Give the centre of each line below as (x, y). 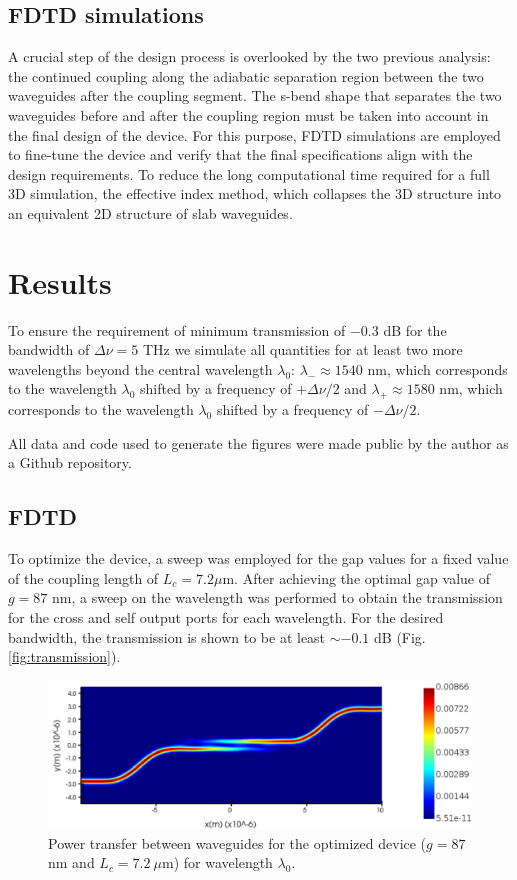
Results (60, 281)
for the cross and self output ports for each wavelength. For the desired (226, 617)
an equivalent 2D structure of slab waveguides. (150, 212)
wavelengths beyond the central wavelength (140, 368)
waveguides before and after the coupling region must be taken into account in (248, 114)
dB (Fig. (400, 636)
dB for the (415, 329)
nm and (71, 862)
